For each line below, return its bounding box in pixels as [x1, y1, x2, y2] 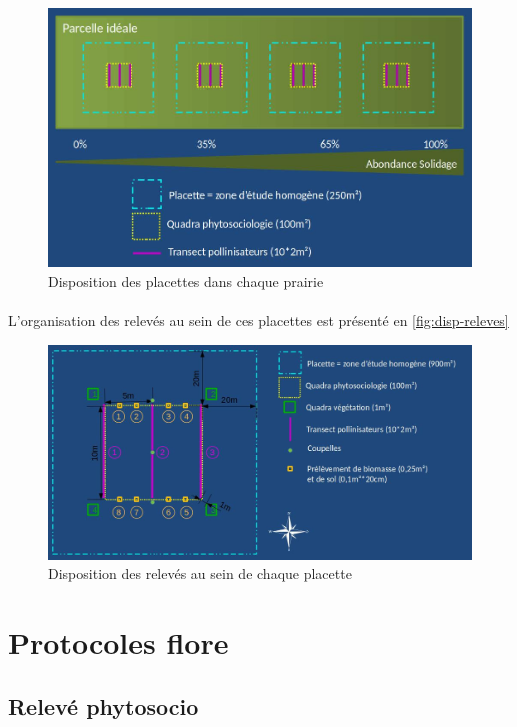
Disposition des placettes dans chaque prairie [48, 270, 324, 291]
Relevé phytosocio [8, 690, 199, 721]
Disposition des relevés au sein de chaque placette [48, 563, 352, 584]
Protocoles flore [8, 622, 229, 662]
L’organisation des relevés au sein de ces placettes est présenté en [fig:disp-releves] [8, 310, 509, 331]
